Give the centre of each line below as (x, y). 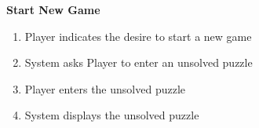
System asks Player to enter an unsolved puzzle (139, 62)
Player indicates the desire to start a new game (138, 36)
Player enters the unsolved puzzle (105, 88)
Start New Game (53, 9)
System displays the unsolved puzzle (112, 115)
